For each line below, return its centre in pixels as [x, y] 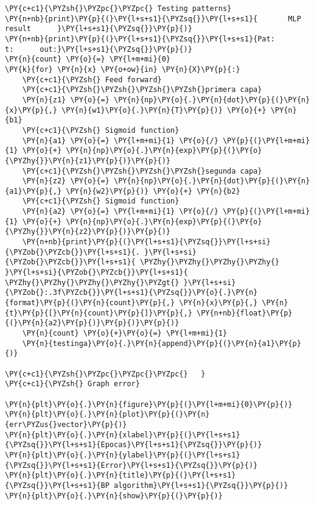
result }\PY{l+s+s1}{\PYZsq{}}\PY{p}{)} [99, 29]
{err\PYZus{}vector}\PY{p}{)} [66, 424]
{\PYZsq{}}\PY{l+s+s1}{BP [57, 485]
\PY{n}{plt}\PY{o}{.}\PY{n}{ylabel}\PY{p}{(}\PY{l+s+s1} [123, 455]
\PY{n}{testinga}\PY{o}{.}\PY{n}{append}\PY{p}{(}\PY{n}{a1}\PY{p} [162, 343]
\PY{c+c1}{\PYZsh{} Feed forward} [92, 79]
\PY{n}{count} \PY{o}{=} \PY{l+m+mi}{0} [88, 59]
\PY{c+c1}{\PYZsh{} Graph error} [72, 384]
